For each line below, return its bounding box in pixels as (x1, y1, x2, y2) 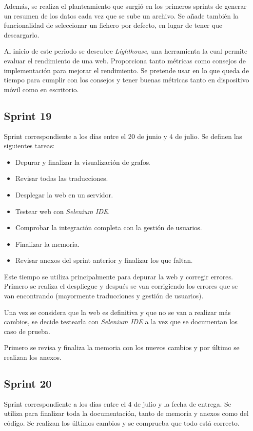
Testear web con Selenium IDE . (15, 206, 110, 216)
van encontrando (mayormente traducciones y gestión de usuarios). (4, 291, 204, 301)
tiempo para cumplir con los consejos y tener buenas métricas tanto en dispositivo (4, 75, 249, 85)
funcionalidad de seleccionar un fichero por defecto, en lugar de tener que (4, 20, 222, 30)
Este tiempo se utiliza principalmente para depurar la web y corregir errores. (4, 271, 233, 281)
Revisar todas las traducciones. (15, 173, 108, 183)
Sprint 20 (4, 376, 52, 391)
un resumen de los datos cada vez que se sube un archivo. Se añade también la (4, 10, 239, 20)
